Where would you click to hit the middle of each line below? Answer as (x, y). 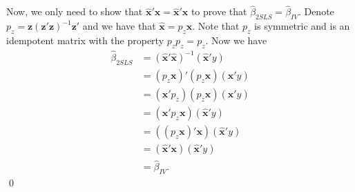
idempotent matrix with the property (85, 40)
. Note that (216, 26)
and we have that (119, 26)
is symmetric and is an (302, 26)
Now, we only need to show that (75, 11)
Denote (319, 11)
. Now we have (236, 40)
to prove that (219, 11)
